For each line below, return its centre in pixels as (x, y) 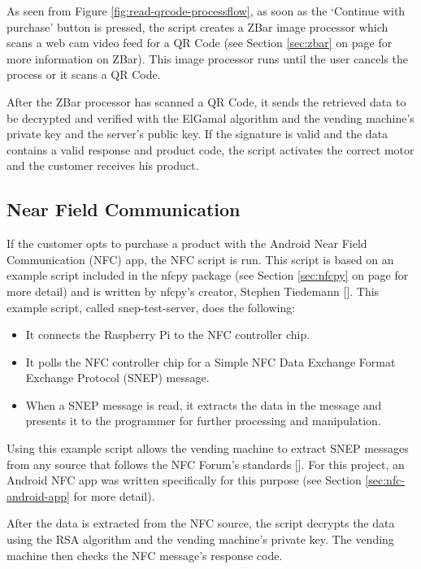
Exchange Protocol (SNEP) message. (117, 378)
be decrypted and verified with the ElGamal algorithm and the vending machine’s (210, 117)
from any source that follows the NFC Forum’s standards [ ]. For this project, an (206, 464)
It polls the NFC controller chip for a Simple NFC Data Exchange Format (210, 361)
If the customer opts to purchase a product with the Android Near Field (187, 243)
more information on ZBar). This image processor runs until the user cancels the (208, 58)
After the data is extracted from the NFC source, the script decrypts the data (201, 523)
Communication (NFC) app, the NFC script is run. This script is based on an (200, 259)
